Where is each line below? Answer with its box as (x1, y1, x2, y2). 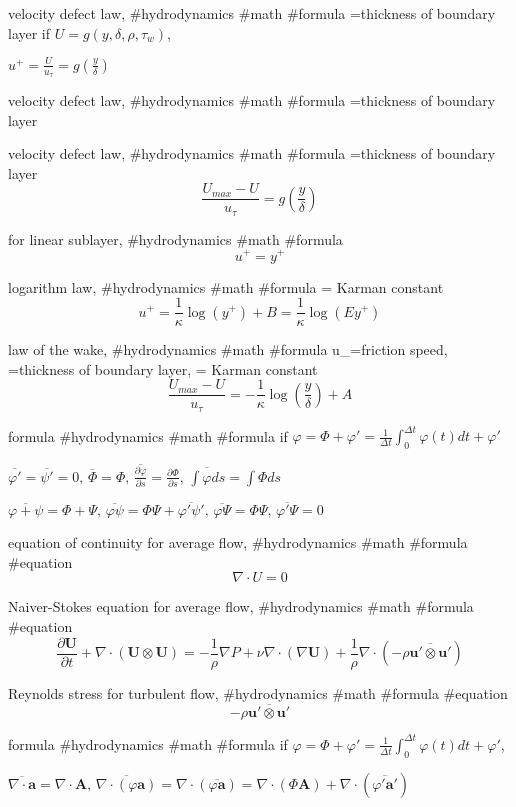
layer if (8, 22, 51, 43)
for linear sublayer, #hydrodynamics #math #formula (8, 228, 343, 249)
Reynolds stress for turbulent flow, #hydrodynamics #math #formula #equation (8, 682, 508, 703)
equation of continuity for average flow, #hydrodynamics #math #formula (8, 532, 468, 553)
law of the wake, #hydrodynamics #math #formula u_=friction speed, (8, 339, 448, 360)
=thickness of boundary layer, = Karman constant (8, 358, 318, 379)
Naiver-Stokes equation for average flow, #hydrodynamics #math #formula (8, 596, 474, 617)
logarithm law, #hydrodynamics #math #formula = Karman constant (8, 276, 444, 297)
